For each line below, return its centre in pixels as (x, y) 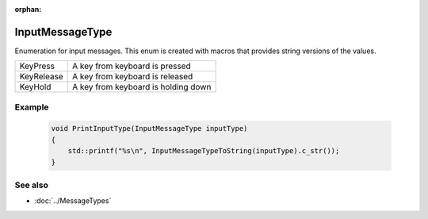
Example (32, 107)
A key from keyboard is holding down (141, 87)
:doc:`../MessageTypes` (73, 201)
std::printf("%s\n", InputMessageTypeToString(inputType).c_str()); (204, 151)
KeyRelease (41, 77)
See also (32, 185)
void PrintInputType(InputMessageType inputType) (149, 129)
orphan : (28, 9)
